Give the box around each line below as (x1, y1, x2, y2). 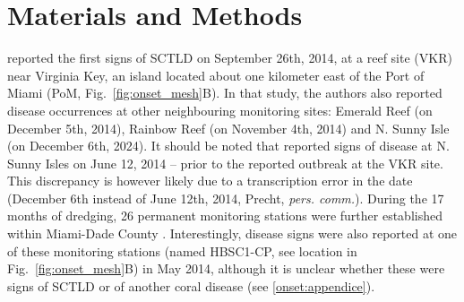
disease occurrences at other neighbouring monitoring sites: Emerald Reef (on (7, 100, 433, 119)
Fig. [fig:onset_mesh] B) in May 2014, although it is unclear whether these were (7, 259, 445, 278)
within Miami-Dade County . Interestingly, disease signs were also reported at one (7, 224, 458, 243)
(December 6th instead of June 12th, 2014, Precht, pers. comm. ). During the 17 (7, 188, 444, 207)
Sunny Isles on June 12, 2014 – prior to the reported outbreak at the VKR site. (7, 153, 443, 172)
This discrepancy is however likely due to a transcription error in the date (7, 171, 413, 190)
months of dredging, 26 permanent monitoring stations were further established (7, 206, 443, 225)
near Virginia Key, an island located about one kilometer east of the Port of (7, 65, 425, 84)
